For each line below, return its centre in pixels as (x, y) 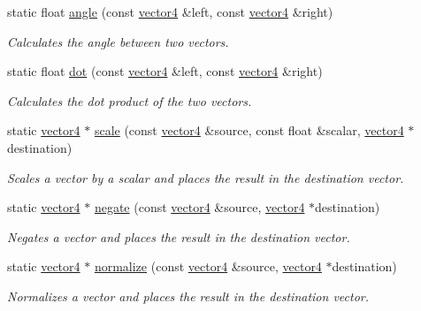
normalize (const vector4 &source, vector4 (208, 266)
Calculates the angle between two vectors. (118, 41)
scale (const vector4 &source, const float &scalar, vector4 (249, 130)
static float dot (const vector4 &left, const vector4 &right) (165, 71)
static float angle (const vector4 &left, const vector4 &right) (170, 11)
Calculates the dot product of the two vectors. (130, 100)
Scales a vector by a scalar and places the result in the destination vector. (206, 177)
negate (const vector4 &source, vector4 (199, 207)
